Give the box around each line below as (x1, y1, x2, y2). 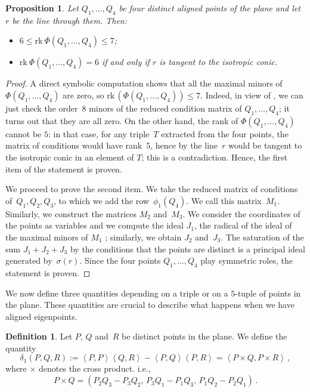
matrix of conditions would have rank (5, 139, 142, 152)
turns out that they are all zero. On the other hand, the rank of (5, 114, 238, 126)
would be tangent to (228, 139, 302, 152)
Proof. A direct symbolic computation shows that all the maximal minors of (5, 77, 283, 89)
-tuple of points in (235, 286, 301, 299)
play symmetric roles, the (200, 254, 293, 267)
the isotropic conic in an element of (5, 150, 134, 163)
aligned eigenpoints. (5, 310, 77, 322)
